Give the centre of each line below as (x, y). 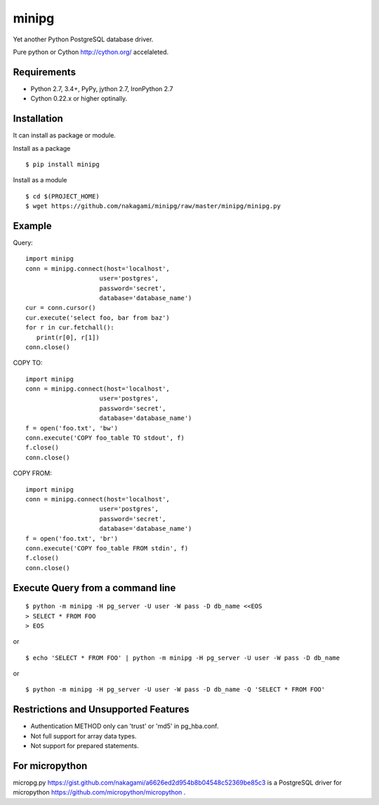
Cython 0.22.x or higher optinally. (79, 99)
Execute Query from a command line (94, 588)
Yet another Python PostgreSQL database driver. (83, 39)
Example (32, 225)
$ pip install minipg (62, 164)
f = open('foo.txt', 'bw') (72, 428)
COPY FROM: (32, 473)
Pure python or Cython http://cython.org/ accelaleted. (91, 52)
